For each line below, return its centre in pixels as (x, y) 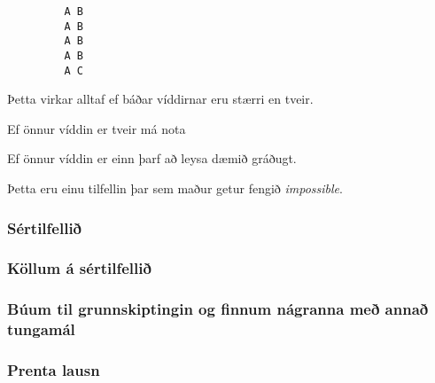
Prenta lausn (54, 370)
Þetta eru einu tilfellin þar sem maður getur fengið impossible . (175, 188)
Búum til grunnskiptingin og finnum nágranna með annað (218, 309)
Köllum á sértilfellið (79, 268)
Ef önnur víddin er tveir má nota (97, 128)
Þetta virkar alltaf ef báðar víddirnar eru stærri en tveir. (160, 99)
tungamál (41, 329)
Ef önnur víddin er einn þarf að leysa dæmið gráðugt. (152, 158)
